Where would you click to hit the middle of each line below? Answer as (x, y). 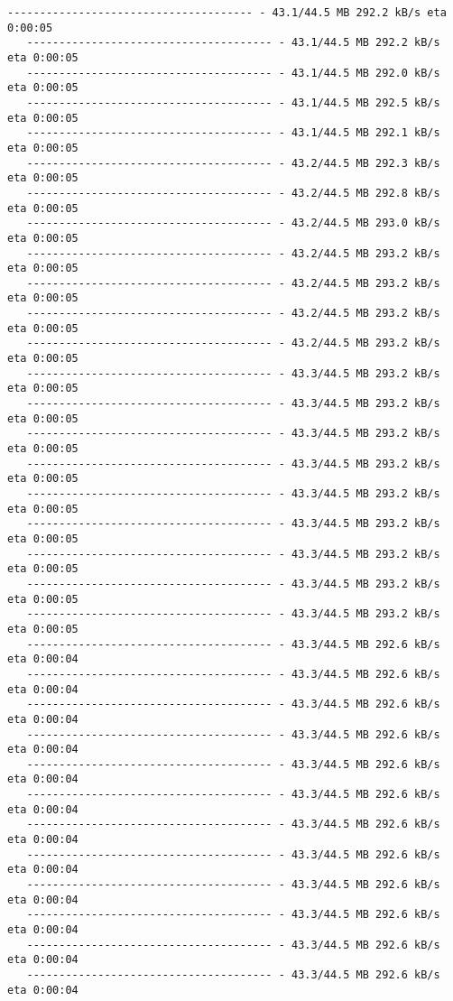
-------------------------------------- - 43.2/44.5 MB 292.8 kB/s (233, 193)
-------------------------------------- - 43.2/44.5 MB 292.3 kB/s (233, 163)
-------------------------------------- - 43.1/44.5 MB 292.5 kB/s (233, 102)
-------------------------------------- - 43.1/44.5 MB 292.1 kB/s (233, 133)
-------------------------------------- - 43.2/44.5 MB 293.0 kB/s (233, 223)
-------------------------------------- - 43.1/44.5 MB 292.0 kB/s (233, 73)
